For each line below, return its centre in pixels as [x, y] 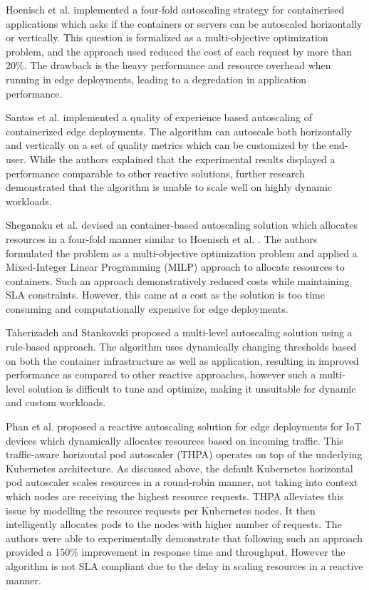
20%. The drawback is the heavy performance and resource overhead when [168, 65]
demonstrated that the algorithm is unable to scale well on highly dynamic [169, 187]
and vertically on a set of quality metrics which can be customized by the [166, 145]
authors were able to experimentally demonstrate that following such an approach [184, 538]
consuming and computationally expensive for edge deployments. [147, 308]
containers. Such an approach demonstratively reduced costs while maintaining [178, 280]
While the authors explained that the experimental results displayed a [182, 159]
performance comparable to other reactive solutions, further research [155, 173]
